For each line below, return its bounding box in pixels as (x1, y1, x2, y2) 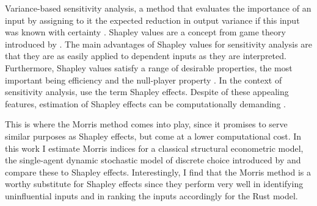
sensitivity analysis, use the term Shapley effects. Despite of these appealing (5, 85, 289, 98)
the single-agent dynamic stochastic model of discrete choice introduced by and (5, 154, 301, 166)
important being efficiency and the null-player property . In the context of (5, 73, 282, 86)
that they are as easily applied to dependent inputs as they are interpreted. (5, 49, 286, 62)
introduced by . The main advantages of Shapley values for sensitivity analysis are (5, 37, 313, 50)
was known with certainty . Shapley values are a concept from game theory (5, 26, 286, 38)
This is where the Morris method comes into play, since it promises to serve (5, 118, 288, 130)
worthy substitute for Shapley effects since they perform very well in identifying (5, 177, 304, 190)
